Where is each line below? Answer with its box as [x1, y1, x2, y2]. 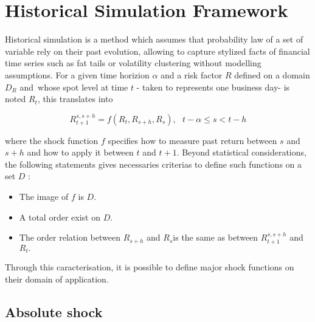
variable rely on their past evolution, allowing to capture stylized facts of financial [5, 44, 310, 57]
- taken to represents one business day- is [136, 80, 290, 93]
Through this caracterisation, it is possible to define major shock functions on [5, 261, 294, 273]
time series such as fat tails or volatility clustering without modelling [5, 57, 261, 69]
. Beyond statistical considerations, [176, 146, 306, 159]
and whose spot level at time [19, 80, 128, 93]
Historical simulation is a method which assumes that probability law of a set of [5, 33, 303, 46]
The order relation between [19, 231, 120, 244]
